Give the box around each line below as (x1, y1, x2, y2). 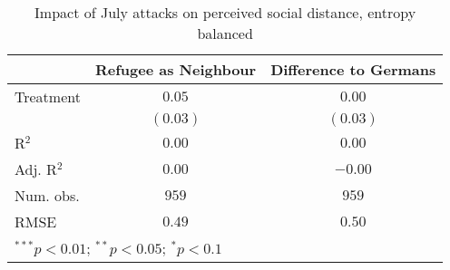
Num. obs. (15, 185, 80, 206)
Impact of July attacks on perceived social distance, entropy (34, 2, 416, 23)
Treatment (15, 86, 81, 107)
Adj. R (15, 159, 57, 179)
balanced (197, 23, 253, 43)
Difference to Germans (270, 59, 436, 80)
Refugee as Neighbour (94, 59, 257, 80)
